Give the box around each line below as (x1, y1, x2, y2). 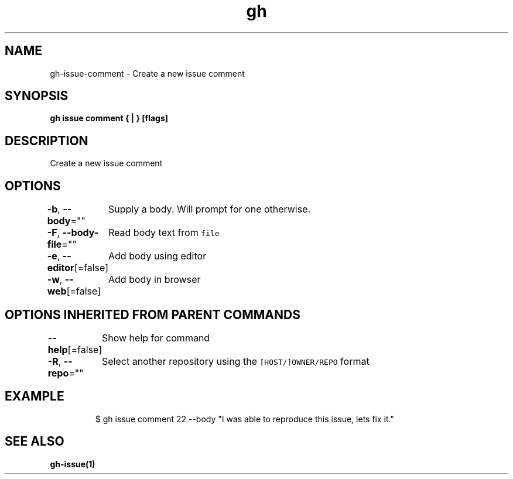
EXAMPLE (5, 389, 64, 404)
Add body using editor (108, 250, 207, 262)
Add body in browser (108, 273, 201, 286)
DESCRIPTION (5, 133, 88, 148)
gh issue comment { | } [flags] (50, 113, 168, 124)
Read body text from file (108, 227, 220, 239)
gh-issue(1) (50, 459, 95, 469)
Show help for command (101, 331, 210, 344)
